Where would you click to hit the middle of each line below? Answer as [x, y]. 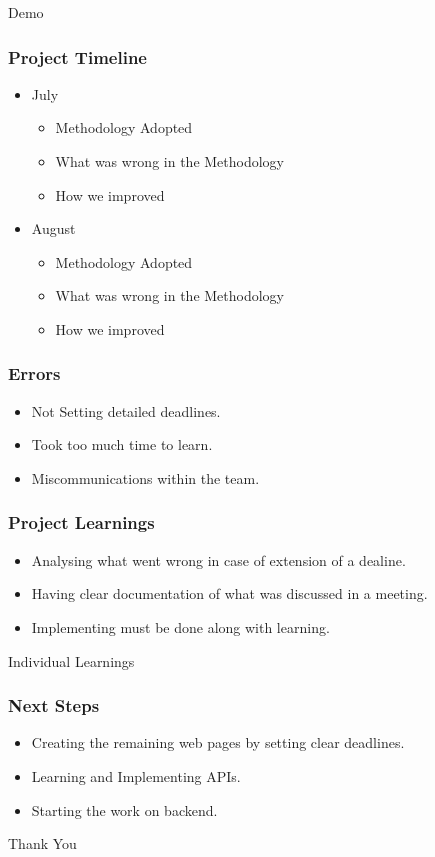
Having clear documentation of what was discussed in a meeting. [229, 593]
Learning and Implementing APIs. [136, 775]
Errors [34, 373]
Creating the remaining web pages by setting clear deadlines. [218, 742]
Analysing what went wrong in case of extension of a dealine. [218, 559]
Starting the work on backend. [124, 809]
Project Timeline [77, 56]
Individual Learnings [71, 660]
